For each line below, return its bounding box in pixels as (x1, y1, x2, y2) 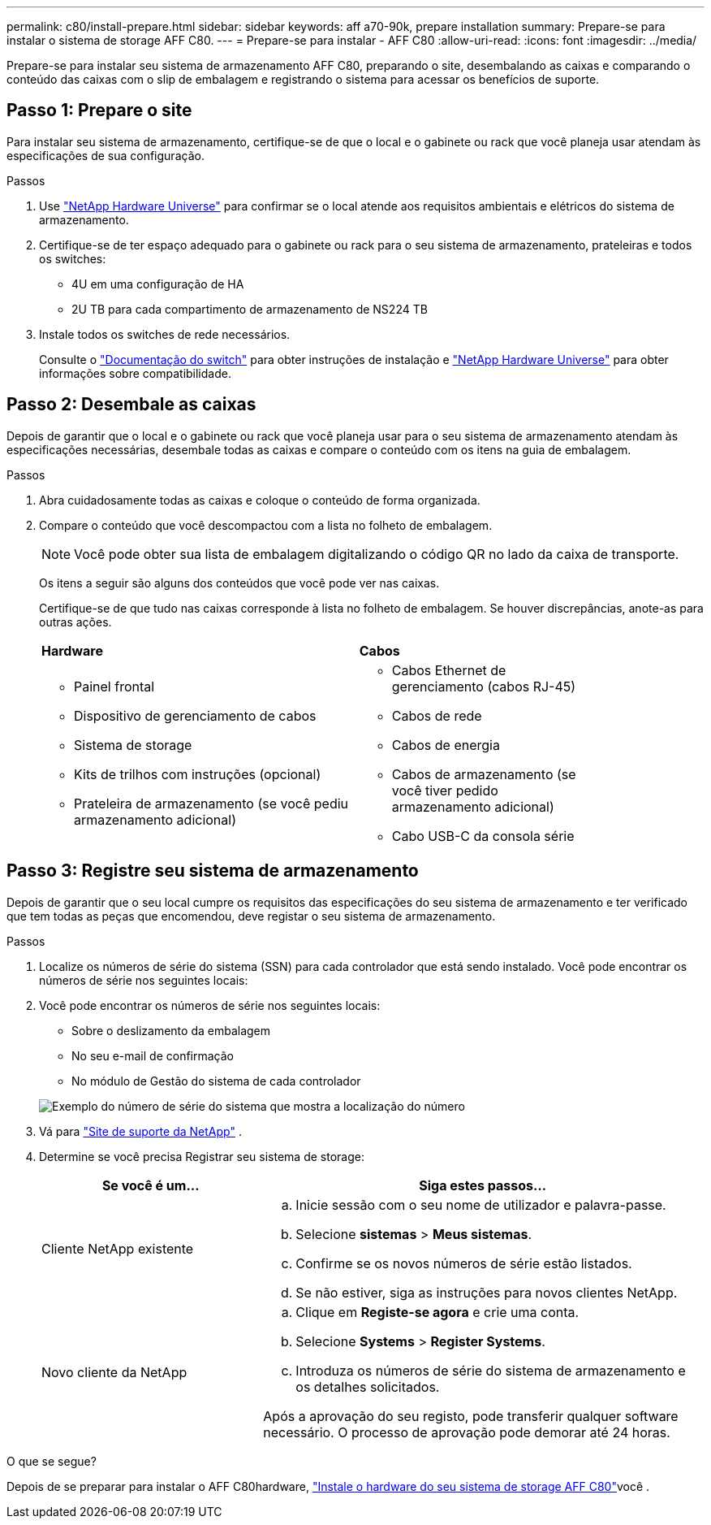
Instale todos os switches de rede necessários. (39, 327, 291, 341)
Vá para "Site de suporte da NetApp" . (39, 1124, 242, 1138)
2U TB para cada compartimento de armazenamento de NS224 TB (71, 301, 428, 316)
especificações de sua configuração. (6, 148, 205, 162)
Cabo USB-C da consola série (391, 827, 575, 844)
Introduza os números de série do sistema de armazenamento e (295, 1362, 686, 1379)
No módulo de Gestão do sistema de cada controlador (71, 1073, 361, 1088)
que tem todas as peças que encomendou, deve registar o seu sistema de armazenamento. (6, 908, 496, 923)
